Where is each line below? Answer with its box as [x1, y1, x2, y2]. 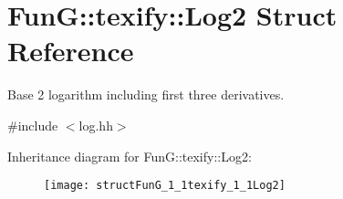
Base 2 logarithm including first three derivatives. [7, 85, 285, 104]
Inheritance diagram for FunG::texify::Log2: [7, 146, 252, 165]
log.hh [78, 115, 113, 134]
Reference [7, 32, 134, 69]
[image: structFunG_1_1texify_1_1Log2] [44, 179, 286, 193]
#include [7, 115, 58, 134]
